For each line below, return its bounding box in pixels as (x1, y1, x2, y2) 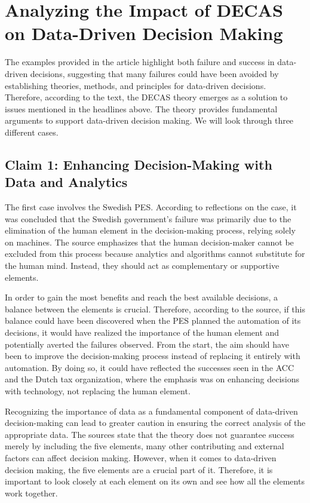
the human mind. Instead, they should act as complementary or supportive (5, 259, 280, 272)
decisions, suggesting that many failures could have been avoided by (30, 67, 279, 79)
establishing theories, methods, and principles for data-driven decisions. (5, 79, 266, 91)
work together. (5, 486, 58, 499)
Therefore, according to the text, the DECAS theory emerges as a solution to (5, 91, 288, 103)
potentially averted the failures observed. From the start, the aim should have (5, 338, 289, 350)
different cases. (5, 125, 59, 138)
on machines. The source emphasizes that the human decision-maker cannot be (5, 235, 294, 248)
